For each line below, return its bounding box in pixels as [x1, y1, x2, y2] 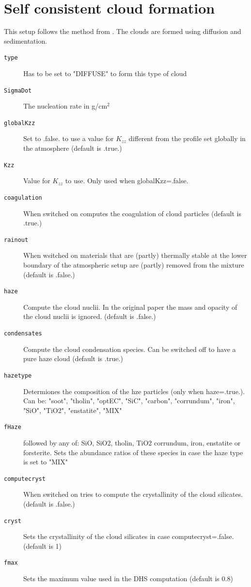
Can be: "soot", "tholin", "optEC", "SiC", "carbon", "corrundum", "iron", [23, 396, 235, 406]
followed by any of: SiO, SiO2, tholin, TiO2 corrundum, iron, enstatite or [23, 437, 241, 447]
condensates [4, 330, 42, 337]
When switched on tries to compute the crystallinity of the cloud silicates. [23, 489, 243, 499]
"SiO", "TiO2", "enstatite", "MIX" [23, 405, 122, 415]
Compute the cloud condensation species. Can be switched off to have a [23, 344, 236, 354]
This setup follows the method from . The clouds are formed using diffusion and [4, 26, 241, 36]
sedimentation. [4, 35, 47, 46]
